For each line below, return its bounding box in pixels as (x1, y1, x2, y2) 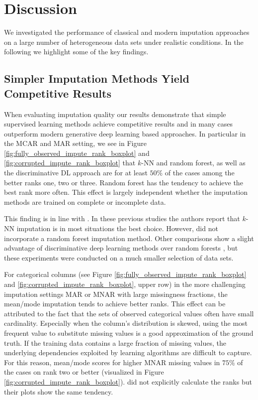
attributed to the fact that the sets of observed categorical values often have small (4, 308, 254, 318)
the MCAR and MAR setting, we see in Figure (4, 138, 147, 148)
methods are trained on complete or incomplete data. (4, 196, 166, 207)
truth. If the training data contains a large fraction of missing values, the (4, 337, 226, 348)
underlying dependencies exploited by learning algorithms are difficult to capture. (4, 347, 252, 358)
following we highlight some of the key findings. (4, 46, 149, 57)
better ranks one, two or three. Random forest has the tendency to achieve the (4, 177, 243, 187)
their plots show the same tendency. (4, 386, 113, 397)
